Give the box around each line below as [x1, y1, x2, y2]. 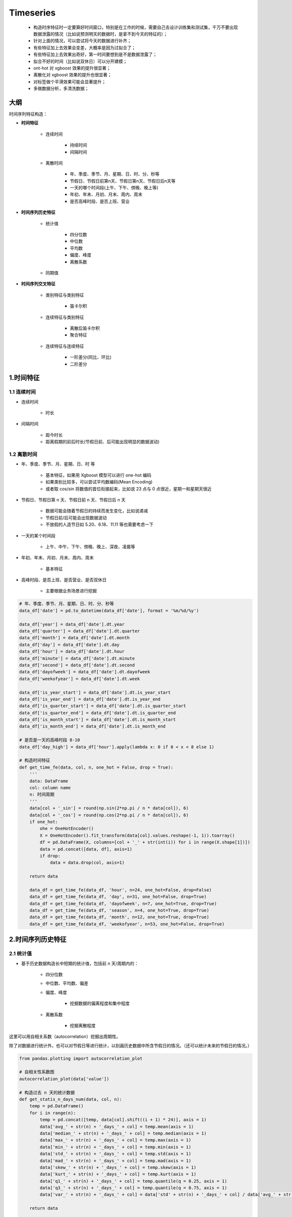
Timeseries [9, 7, 56, 18]
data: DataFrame [29, 778, 68, 784]
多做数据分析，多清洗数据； [33, 86, 89, 92]
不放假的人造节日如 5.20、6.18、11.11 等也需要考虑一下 [45, 521, 154, 528]
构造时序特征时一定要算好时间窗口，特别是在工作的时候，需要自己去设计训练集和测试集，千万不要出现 [33, 24, 238, 30]
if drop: [39, 853, 61, 859]
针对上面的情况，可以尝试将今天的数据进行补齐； [33, 38, 131, 44]
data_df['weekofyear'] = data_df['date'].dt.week [19, 676, 140, 682]
